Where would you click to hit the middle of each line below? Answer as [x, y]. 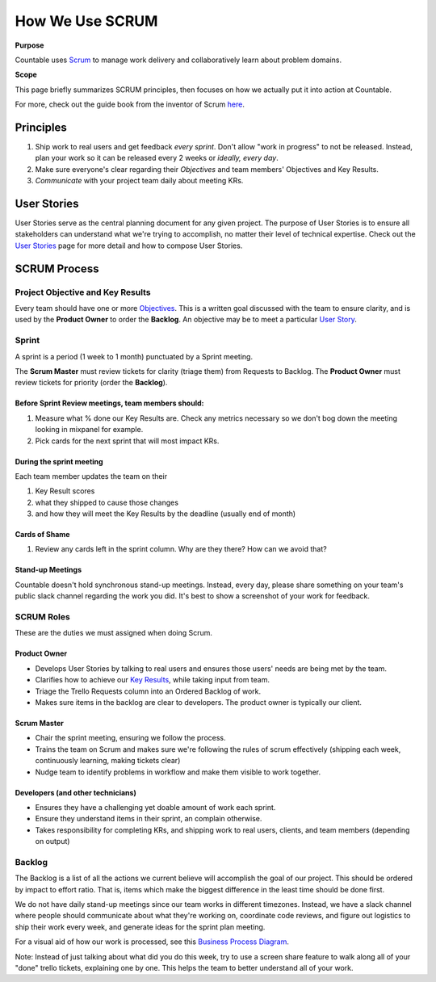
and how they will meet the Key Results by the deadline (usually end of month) [166, 514]
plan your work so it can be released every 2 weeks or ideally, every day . [157, 158]
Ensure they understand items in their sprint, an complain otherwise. [149, 819]
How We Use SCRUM [86, 21]
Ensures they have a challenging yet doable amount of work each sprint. [155, 807]
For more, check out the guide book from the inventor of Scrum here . [130, 104]
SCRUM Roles [42, 617]
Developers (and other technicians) [75, 792]
